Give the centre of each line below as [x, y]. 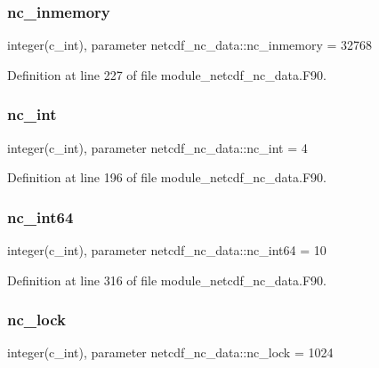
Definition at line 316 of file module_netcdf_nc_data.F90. [167, 280]
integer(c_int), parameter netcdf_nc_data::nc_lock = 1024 [170, 352]
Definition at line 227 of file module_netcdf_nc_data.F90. [167, 74]
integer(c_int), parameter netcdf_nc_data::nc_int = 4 [157, 147]
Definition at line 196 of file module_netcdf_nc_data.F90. [167, 177]
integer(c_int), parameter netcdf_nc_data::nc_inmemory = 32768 [190, 45]
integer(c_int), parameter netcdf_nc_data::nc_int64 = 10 [167, 250]
